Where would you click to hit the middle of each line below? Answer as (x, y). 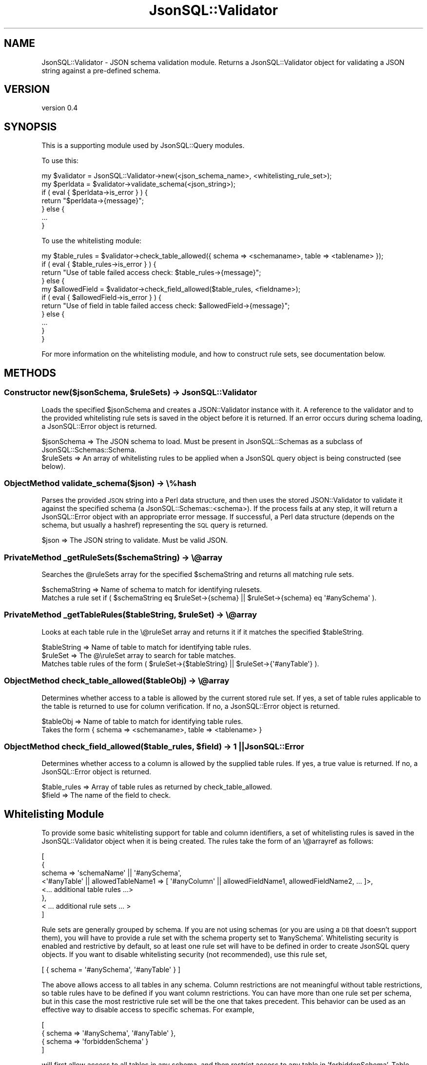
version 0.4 (60, 108)
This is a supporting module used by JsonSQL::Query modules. (143, 146)
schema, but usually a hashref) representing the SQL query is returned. (155, 525)
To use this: (60, 161)
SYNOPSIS (30, 127)
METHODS (30, 373)
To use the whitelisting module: (92, 241)
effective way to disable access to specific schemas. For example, (148, 1010)
